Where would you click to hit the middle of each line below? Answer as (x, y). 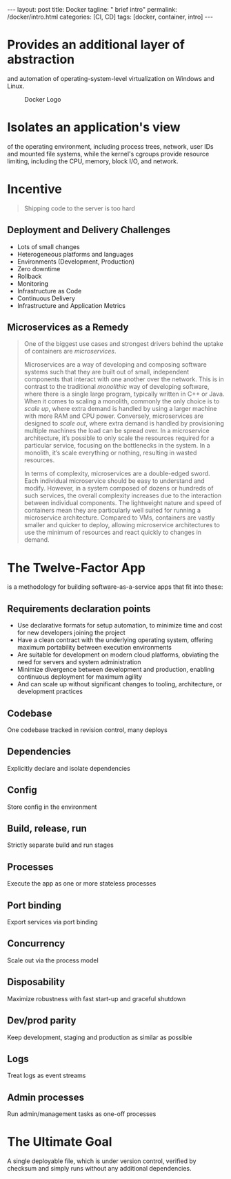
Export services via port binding (52, 922)
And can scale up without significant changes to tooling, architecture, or (120, 684)
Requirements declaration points (79, 609)
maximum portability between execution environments (94, 648)
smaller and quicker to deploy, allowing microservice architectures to (122, 525)
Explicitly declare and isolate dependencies (69, 768)
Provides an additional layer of (96, 45)
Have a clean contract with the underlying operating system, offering (115, 640)
